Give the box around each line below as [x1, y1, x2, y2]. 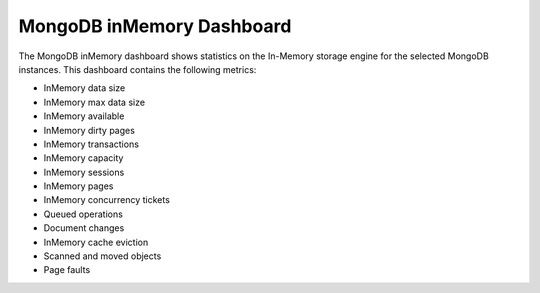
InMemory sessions [43, 166, 125, 178]
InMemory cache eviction [43, 236, 149, 248]
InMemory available [43, 110, 125, 122]
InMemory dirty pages [43, 124, 135, 136]
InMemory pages [43, 180, 114, 192]
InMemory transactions [43, 138, 140, 150]
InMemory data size [43, 82, 126, 94]
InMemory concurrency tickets [43, 194, 170, 206]
